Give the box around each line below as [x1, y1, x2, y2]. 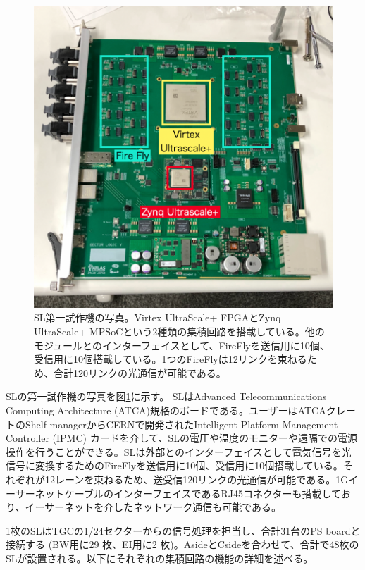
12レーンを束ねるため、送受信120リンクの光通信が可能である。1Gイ [44, 471, 359, 486]
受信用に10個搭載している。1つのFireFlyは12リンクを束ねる [34, 352, 307, 366]
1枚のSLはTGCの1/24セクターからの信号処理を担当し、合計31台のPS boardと [6, 523, 361, 538]
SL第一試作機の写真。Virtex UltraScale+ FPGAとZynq [34, 310, 281, 325]
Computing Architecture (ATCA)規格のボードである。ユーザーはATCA [6, 402, 326, 417]
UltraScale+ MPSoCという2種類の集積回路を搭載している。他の [34, 323, 325, 338]
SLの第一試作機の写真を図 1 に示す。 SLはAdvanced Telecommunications [6, 389, 327, 404]
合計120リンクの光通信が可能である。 [53, 365, 226, 380]
